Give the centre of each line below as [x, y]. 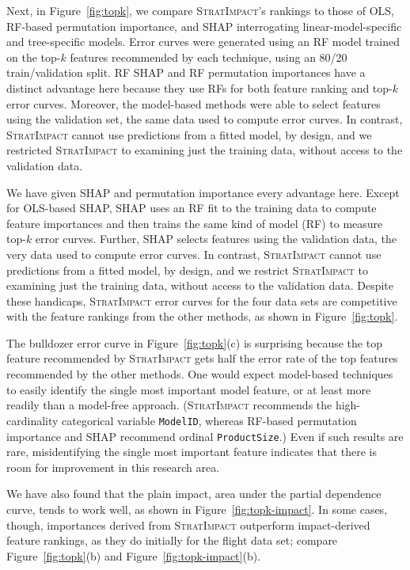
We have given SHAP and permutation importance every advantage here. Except [203, 192]
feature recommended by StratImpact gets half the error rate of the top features [202, 358]
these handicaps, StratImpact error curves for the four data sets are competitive [202, 300]
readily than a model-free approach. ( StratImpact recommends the [169, 405]
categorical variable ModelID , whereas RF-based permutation [209, 420]
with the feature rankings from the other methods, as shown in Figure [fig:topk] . [202, 316]
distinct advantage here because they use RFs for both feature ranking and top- [199, 87]
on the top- [34, 57]
